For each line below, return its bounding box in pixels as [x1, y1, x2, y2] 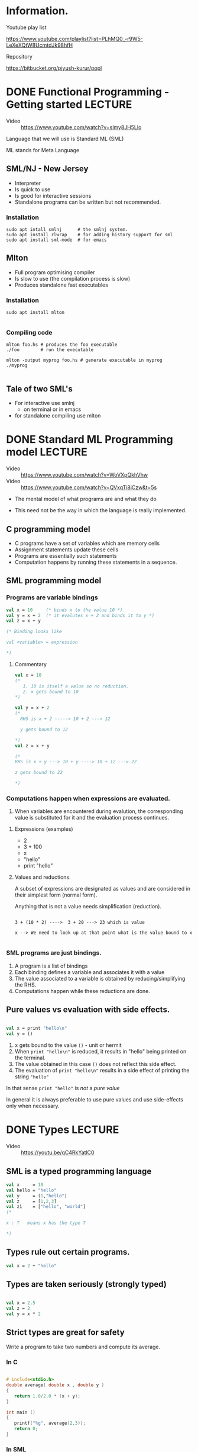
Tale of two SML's [6, 384, 73, 394]
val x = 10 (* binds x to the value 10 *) [6, 607, 123, 613]
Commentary [14, 660, 47, 667]
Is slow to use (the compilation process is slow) [14, 275, 131, 282]
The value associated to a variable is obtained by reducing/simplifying [14, 975, 186, 982]
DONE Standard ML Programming [6, 433, 173, 446]
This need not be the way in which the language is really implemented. [14, 507, 187, 514]
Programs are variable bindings [6, 593, 99, 602]
